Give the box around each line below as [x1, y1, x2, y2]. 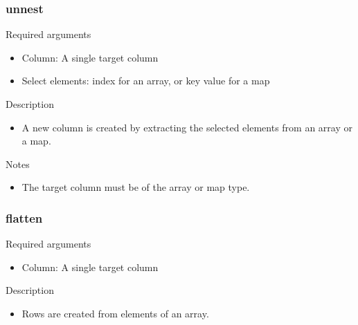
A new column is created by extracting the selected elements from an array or [21, 120, 352, 134]
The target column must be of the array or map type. [21, 180, 250, 194]
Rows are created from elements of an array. [21, 306, 209, 320]
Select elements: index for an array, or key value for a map [21, 73, 270, 88]
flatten [6, 209, 43, 226]
